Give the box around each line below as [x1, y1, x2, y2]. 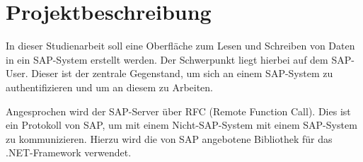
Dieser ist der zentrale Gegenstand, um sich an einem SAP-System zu [31, 66, 333, 81]
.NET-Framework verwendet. [6, 145, 132, 160]
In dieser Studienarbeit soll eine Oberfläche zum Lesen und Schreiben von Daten [6, 38, 355, 53]
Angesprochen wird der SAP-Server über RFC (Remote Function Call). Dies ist [6, 103, 351, 118]
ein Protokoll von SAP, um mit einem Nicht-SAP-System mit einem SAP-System [6, 117, 357, 132]
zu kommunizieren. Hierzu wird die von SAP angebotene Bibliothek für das [6, 131, 333, 146]
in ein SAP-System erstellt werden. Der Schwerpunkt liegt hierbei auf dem [6, 52, 328, 66]
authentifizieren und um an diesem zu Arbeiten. [6, 79, 214, 94]
